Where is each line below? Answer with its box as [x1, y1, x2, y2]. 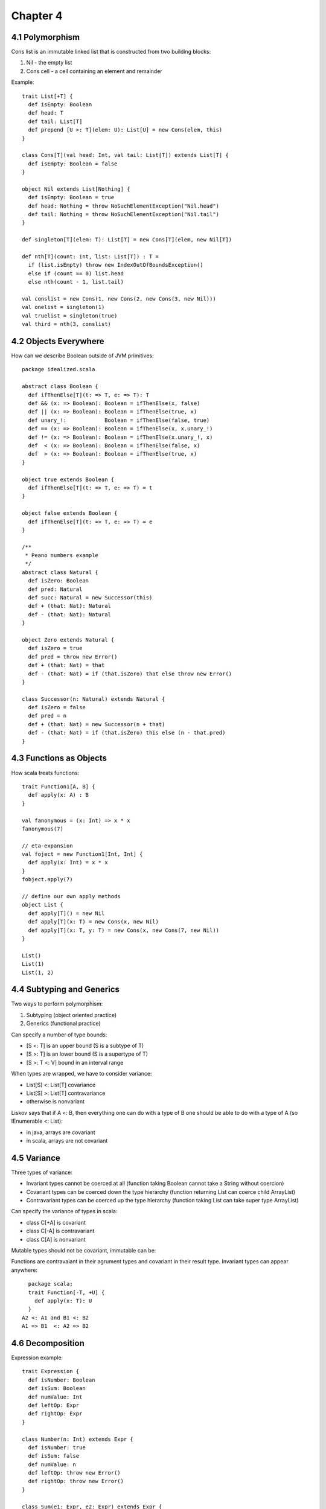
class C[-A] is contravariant [26, 1227, 95, 1234]
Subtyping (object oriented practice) [26, 1011, 117, 1018]
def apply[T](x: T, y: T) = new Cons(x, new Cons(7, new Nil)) [28, 927, 220, 934]
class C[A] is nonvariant [26, 1236, 86, 1243]
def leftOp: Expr [28, 1402, 80, 1409]
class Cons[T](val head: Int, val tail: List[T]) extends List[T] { [22, 152, 229, 159]
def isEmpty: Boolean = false [28, 160, 118, 167]
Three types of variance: [11, 1169, 72, 1176]
